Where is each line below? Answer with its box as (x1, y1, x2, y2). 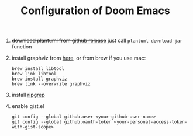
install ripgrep (11, 92, 45, 99)
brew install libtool (11, 66, 64, 72)
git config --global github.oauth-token (11, 119, 112, 125)
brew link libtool (11, 71, 57, 77)
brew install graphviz (11, 76, 67, 82)
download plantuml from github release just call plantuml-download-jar (11, 37, 183, 44)
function (11, 43, 32, 50)
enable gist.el (11, 103, 44, 110)
